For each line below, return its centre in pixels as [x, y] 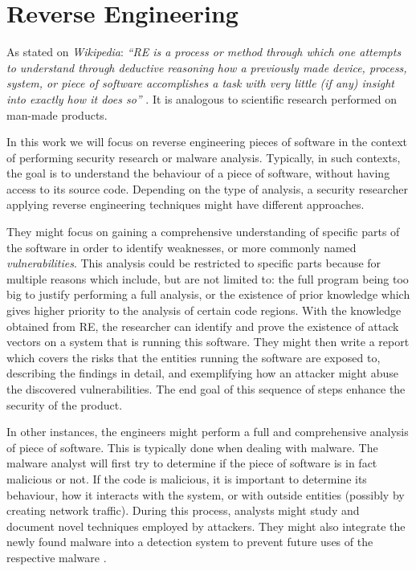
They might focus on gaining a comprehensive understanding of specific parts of [203, 232]
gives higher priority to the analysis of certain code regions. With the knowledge [204, 310]
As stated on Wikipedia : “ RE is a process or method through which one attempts [204, 52]
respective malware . [57, 557]
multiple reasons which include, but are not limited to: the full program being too [208, 278]
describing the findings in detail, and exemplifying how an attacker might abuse [203, 373]
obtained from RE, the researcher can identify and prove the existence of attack [203, 326]
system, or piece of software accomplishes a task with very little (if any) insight [200, 83]
